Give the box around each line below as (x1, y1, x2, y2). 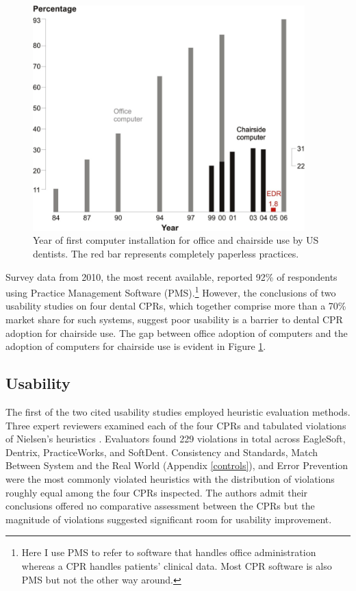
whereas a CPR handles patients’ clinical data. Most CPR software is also (21, 558, 332, 573)
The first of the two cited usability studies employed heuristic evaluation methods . (5, 405, 351, 419)
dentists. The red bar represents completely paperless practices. (33, 247, 299, 261)
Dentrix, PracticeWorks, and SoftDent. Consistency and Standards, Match (5, 444, 318, 459)
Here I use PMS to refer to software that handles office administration (21, 545, 316, 559)
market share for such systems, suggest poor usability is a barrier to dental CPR (5, 312, 343, 327)
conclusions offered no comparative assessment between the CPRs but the (5, 499, 315, 513)
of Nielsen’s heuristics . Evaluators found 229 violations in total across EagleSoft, (5, 431, 346, 446)
